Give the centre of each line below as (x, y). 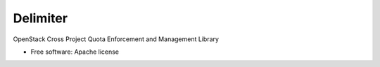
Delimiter (40, 18)
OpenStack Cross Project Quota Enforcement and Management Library (116, 39)
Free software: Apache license (75, 52)
